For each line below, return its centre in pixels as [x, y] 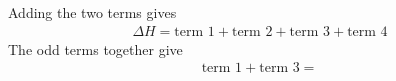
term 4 [367, 31]
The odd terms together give [95, 48]
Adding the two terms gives [92, 12]
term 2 [252, 31]
